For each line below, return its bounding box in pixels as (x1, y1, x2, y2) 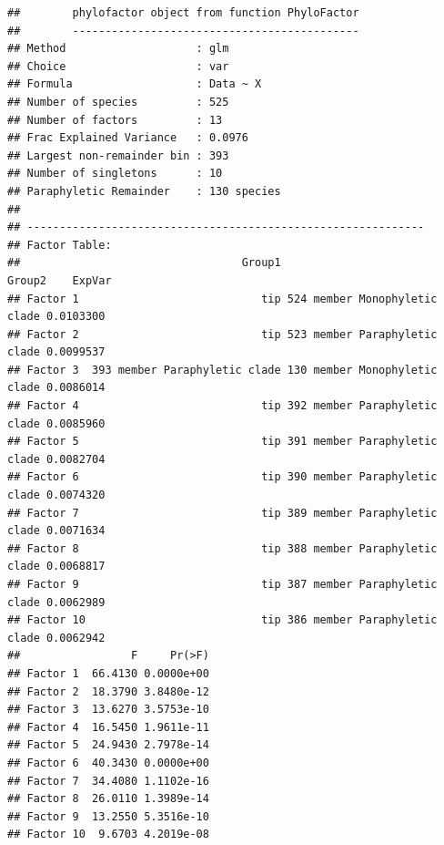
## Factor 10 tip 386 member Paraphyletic (7, 613, 438, 627)
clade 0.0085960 (7, 417, 106, 430)
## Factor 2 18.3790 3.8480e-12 (7, 685, 209, 698)
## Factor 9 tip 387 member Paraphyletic (7, 578, 438, 591)
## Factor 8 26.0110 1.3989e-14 (7, 792, 209, 806)
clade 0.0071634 (7, 524, 106, 538)
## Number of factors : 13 (7, 113, 223, 127)
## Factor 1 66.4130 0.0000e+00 (7, 666, 209, 680)
